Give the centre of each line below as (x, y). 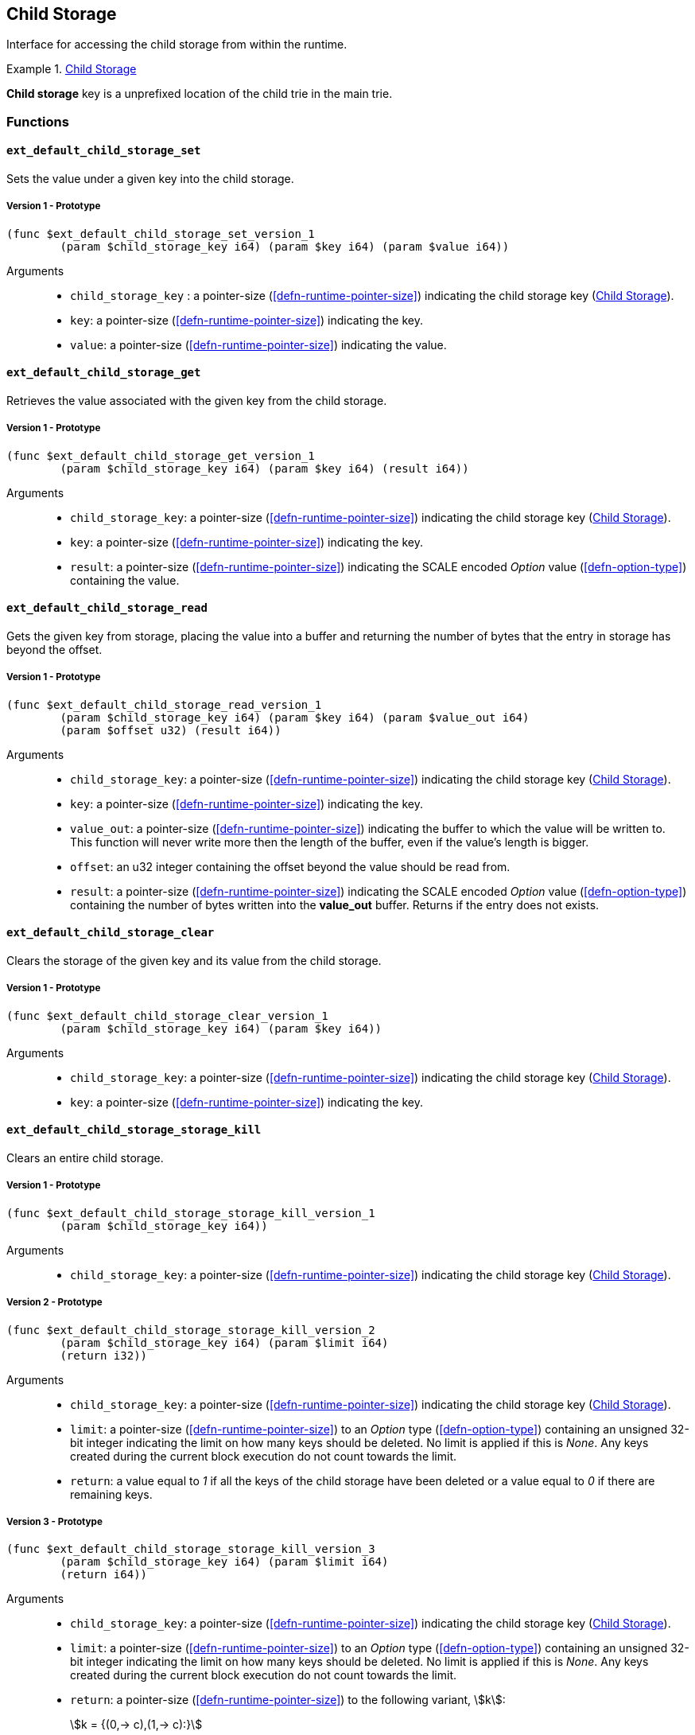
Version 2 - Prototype (54, 1303)
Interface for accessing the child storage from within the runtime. (177, 45)
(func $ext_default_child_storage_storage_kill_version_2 (191, 1330)
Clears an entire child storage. (85, 1158)
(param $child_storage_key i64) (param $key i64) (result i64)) (264, 468)
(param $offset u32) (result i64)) (171, 730)
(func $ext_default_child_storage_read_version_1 (164, 704)
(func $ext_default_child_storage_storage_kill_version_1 (191, 1213)
